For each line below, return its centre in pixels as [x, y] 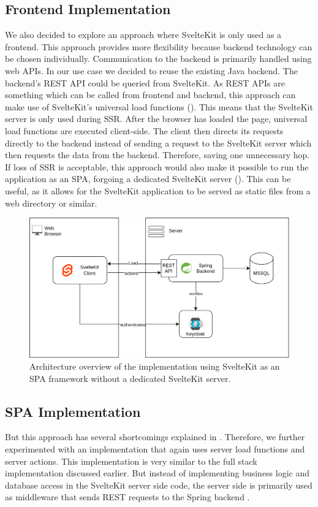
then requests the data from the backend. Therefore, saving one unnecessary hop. [157, 155]
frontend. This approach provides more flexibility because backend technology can [159, 46]
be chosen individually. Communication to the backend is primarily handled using [158, 59]
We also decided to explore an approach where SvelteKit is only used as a [143, 35]
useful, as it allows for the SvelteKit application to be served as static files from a [158, 190]
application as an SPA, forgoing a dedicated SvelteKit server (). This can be [148, 179]
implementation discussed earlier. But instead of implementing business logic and [157, 473]
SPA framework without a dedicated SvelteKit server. [130, 378]
